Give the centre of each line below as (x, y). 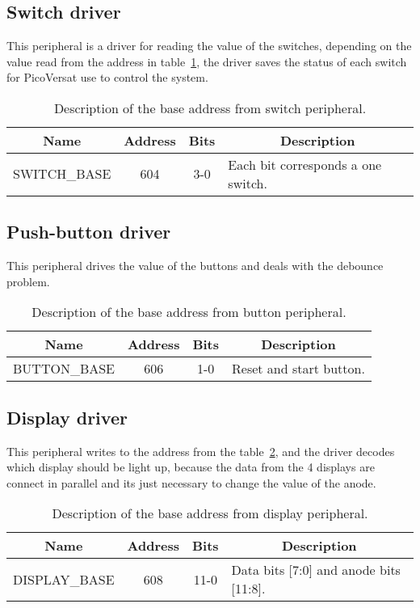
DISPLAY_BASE (64, 579)
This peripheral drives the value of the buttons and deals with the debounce (195, 266)
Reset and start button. (298, 369)
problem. (28, 281)
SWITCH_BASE (62, 174)
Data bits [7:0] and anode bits (316, 570)
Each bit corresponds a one (305, 164)
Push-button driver (89, 232)
